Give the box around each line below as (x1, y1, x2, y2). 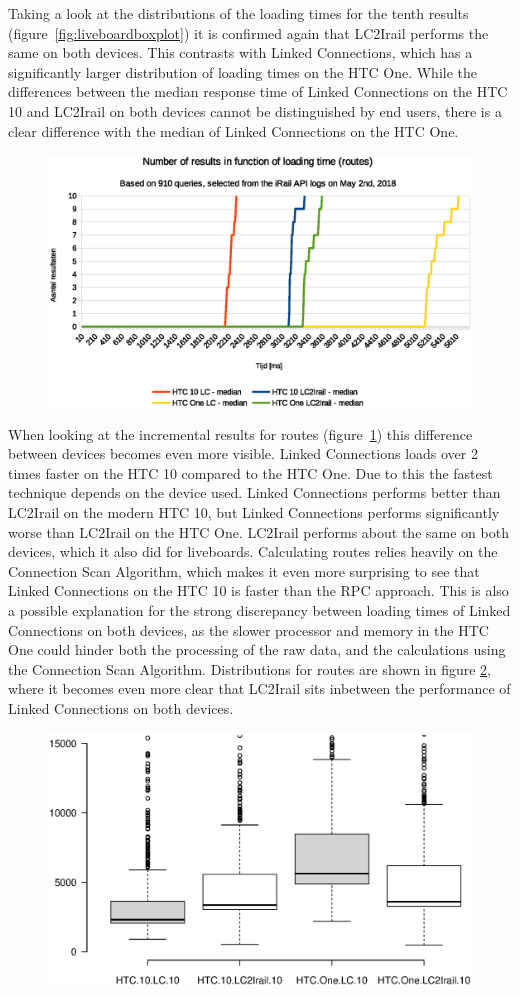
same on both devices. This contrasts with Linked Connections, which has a (8, 42, 473, 63)
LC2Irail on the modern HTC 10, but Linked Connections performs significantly (8, 502, 500, 523)
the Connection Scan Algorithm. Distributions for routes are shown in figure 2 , (8, 658, 492, 679)
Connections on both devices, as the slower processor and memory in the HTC (8, 619, 489, 640)
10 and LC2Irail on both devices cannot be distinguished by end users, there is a (8, 100, 502, 121)
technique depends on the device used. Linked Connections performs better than (8, 482, 501, 503)
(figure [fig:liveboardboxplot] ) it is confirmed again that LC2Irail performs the (8, 22, 489, 43)
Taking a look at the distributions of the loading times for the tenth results (8, 3, 469, 23)
